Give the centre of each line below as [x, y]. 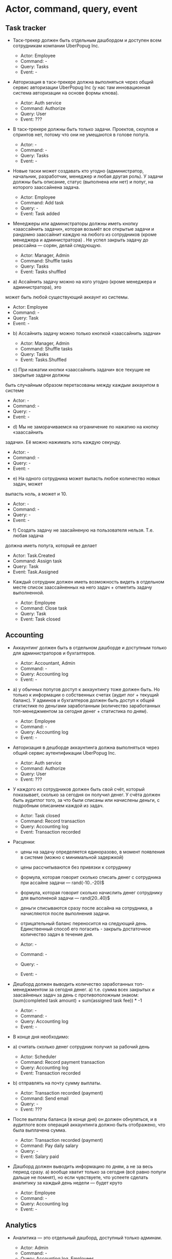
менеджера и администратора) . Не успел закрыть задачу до [81, 240]
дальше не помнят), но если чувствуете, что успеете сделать [80, 1177]
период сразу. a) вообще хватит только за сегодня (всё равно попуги [89, 1172]
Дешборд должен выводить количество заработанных [73, 984]
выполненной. [28, 593]
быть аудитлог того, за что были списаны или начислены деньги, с [86, 800]
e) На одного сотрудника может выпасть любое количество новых [86, 478]
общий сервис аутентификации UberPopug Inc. [64, 753]
